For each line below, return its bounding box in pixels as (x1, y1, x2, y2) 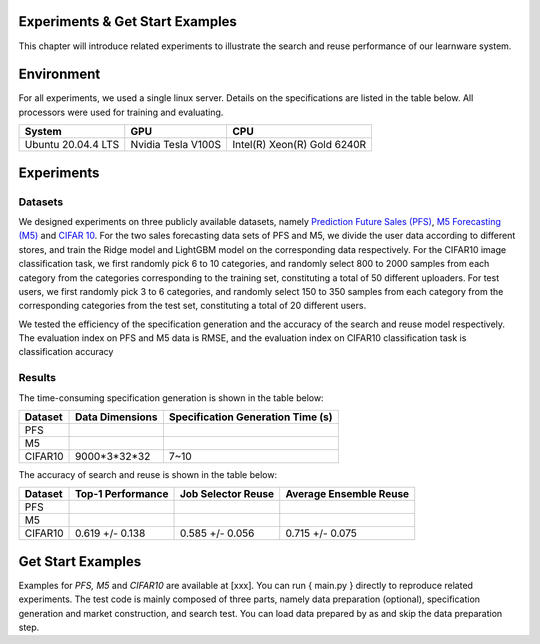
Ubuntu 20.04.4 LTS (24, 138, 120, 152)
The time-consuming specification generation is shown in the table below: (18, 391, 324, 404)
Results (18, 371, 57, 385)
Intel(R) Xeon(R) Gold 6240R (231, 138, 367, 152)
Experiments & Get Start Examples (18, 13, 237, 30)
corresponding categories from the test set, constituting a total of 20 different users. (18, 300, 367, 312)
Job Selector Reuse (179, 487, 275, 501)
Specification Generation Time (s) (168, 410, 334, 424)
